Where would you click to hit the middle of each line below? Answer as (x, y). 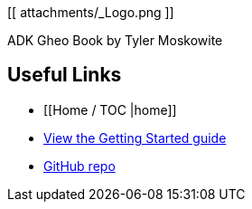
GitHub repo (79, 166)
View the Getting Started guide (135, 138)
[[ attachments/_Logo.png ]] (91, 12)
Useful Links (65, 75)
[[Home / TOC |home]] (110, 109)
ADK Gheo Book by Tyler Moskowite (115, 40)
